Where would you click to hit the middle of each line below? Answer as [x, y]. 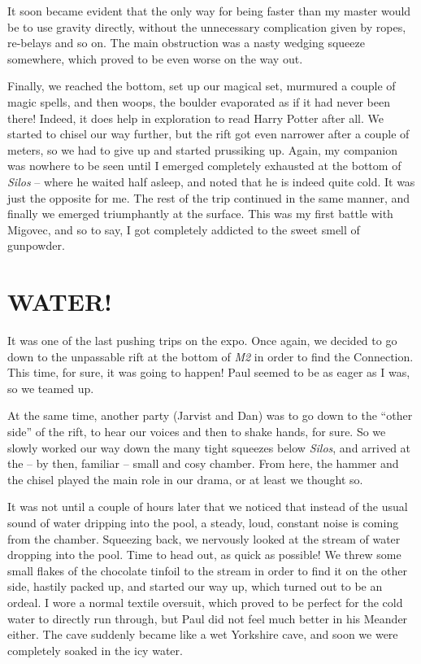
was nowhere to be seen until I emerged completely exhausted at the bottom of [204, 166]
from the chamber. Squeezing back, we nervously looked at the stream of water [204, 538]
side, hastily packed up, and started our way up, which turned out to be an [195, 586]
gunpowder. [36, 245]
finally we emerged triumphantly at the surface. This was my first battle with [200, 214]
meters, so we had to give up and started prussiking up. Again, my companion [203, 149]
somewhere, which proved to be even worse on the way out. [155, 58]
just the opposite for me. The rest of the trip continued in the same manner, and [209, 197]
